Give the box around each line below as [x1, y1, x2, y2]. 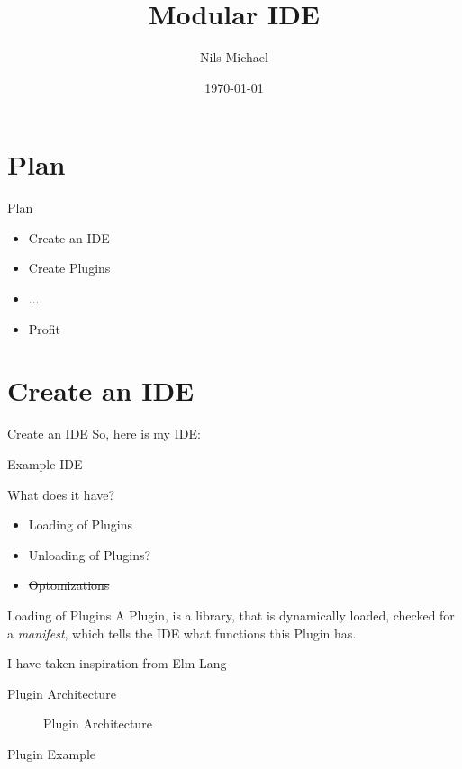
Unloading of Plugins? [28, 545, 151, 564]
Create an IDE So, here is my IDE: [7, 424, 201, 443]
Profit [28, 319, 61, 338]
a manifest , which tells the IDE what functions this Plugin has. [7, 623, 357, 642]
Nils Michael [200, 48, 268, 67]
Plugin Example [7, 744, 96, 763]
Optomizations [28, 575, 110, 594]
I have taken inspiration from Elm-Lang [7, 654, 227, 673]
